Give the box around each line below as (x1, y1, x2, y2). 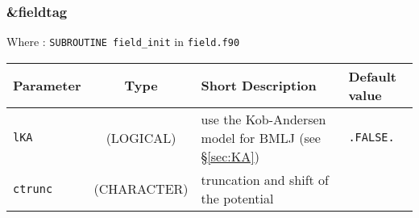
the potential (201, 188, 274, 208)
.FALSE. (348, 131, 395, 145)
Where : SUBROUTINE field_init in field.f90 (6, 33, 240, 50)
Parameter (13, 76, 81, 95)
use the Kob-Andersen (201, 109, 326, 128)
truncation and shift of (201, 170, 329, 189)
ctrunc (13, 182, 53, 195)
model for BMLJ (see (201, 128, 321, 147)
